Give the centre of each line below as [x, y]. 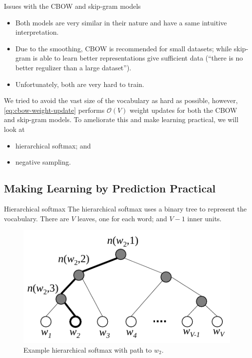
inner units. [204, 218]
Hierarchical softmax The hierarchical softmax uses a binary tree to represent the [126, 208]
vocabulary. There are [37, 218]
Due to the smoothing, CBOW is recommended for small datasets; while [124, 48]
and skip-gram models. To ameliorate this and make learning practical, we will [121, 119]
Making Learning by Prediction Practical [110, 188]
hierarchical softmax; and [53, 145]
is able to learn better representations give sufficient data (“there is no [138, 58]
